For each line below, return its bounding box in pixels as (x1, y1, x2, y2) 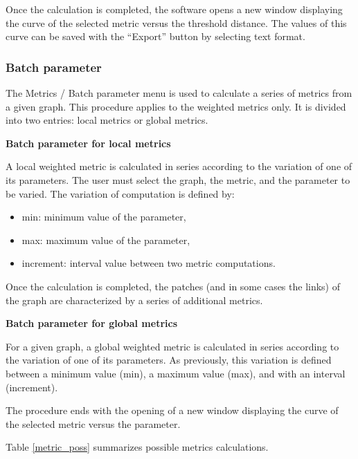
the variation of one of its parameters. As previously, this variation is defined (6, 353, 332, 367)
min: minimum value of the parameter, (21, 209, 186, 224)
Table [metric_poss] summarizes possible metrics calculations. (6, 440, 269, 454)
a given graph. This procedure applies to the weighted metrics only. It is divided (6, 99, 346, 113)
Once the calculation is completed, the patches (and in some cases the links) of (6, 279, 341, 293)
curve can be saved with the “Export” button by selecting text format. (6, 29, 305, 44)
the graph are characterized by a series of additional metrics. (6, 292, 263, 307)
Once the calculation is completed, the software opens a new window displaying (6, 2, 343, 16)
